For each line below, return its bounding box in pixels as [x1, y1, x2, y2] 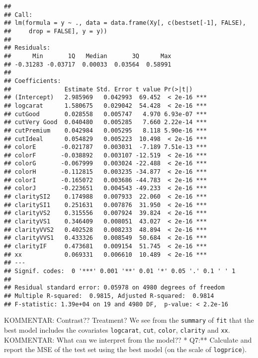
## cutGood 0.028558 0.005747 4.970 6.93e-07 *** [4, 110, 207, 118]
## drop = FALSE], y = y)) [4, 27, 107, 35]
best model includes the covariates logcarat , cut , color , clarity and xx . [4, 324, 230, 335]
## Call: [4, 11, 33, 18]
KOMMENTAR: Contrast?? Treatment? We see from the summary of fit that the [4, 315, 254, 325]
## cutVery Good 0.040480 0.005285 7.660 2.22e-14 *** [4, 119, 207, 126]
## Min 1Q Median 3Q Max [4, 52, 172, 60]
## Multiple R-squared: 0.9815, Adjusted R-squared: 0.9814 [4, 292, 214, 299]
